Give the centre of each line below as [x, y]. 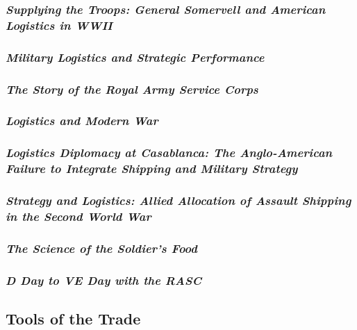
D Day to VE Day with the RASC [104, 280]
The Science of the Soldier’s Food [101, 248]
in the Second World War [78, 216]
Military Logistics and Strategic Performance [135, 57]
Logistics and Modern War [82, 121]
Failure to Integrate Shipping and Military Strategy [152, 168]
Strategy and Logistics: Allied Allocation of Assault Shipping [178, 200]
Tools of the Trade [73, 318]
